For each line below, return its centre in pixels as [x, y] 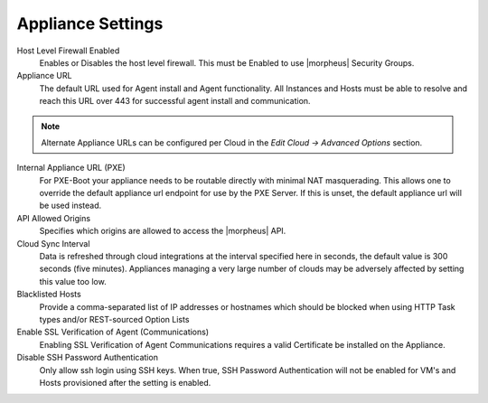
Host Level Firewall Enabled [68, 51]
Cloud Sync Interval [53, 243]
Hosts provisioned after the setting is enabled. [125, 382]
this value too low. [73, 281]
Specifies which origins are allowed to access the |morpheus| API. [163, 231]
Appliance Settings [90, 23]
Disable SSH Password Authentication [87, 358]
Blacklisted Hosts [49, 295]
